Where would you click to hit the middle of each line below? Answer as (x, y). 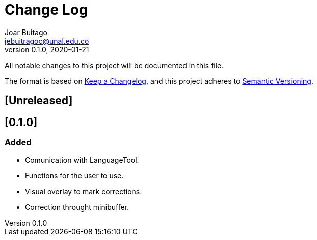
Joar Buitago (26, 32)
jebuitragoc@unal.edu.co (47, 41)
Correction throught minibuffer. (77, 207)
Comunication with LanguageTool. (82, 160)
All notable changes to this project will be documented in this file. (114, 65)
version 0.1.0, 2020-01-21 (47, 49)
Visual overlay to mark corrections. (84, 192)
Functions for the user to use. (74, 176)
